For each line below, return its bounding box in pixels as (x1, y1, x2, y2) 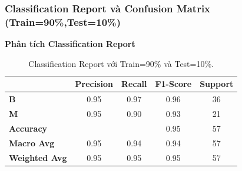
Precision (75, 78, 114, 90)
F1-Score (155, 78, 192, 90)
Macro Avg (9, 136, 55, 149)
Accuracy (9, 122, 48, 134)
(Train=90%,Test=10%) (5, 14, 121, 29)
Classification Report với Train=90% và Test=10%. (28, 57, 214, 69)
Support (200, 78, 234, 90)
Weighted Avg (9, 151, 67, 163)
